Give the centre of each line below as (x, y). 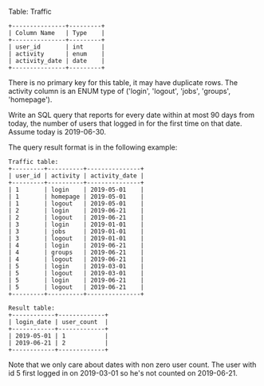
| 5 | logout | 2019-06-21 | (77, 287)
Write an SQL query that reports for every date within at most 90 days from (132, 115)
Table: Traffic (30, 12)
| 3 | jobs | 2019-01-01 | (77, 232)
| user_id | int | (57, 47)
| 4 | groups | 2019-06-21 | (77, 252)
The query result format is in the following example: (93, 147)
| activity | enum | (57, 54)
